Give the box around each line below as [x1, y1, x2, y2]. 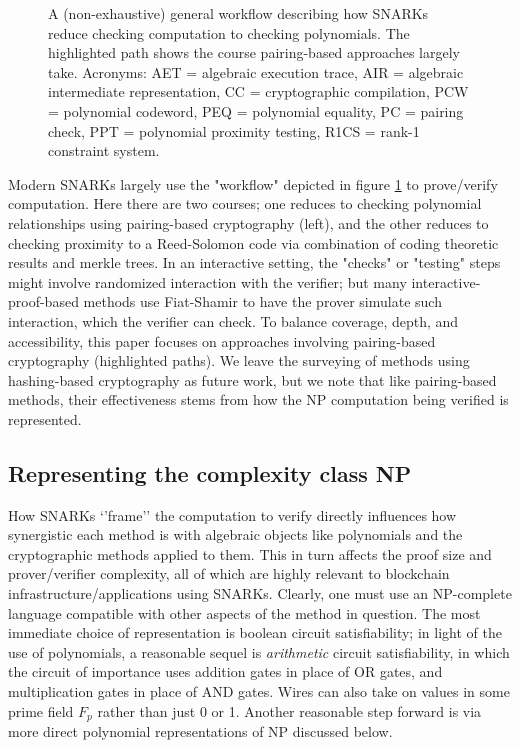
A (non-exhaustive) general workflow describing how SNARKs [48, 3, 429, 23]
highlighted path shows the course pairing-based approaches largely [48, 42, 461, 63]
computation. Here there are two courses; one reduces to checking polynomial [8, 193, 482, 214]
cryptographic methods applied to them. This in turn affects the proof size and [8, 543, 492, 564]
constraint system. [48, 140, 160, 161]
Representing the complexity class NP [8, 457, 412, 488]
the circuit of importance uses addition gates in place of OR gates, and [8, 661, 443, 682]
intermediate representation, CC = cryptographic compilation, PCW [48, 81, 469, 102]
